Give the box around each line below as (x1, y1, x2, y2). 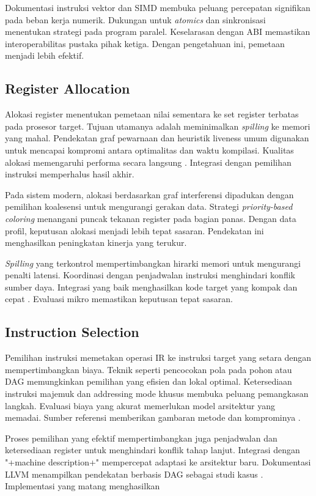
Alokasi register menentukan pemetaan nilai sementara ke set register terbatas (5, 108, 299, 120)
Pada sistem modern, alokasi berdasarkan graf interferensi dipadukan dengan (5, 188, 294, 201)
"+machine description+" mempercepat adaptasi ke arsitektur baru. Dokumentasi (5, 456, 311, 468)
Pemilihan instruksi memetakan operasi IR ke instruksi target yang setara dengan (5, 351, 312, 364)
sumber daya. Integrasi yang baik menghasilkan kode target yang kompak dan (5, 280, 298, 293)
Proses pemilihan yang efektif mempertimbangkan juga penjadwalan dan (5, 431, 277, 444)
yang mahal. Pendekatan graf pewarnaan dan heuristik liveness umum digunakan (5, 131, 309, 144)
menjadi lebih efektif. (5, 49, 84, 62)
